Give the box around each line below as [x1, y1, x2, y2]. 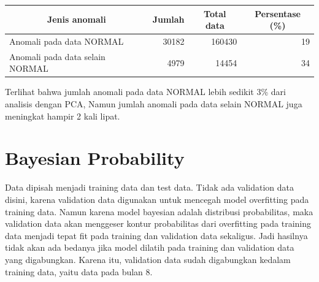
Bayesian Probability [5, 145, 185, 170]
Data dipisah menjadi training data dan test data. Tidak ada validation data [5, 181, 294, 194]
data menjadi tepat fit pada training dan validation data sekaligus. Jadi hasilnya [5, 229, 308, 242]
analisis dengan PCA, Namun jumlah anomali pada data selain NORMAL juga [5, 97, 302, 110]
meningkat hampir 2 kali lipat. [5, 109, 120, 122]
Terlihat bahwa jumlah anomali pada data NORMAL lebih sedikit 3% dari [5, 85, 286, 98]
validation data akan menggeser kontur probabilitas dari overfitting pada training [5, 217, 312, 230]
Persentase [255, 7, 301, 20]
